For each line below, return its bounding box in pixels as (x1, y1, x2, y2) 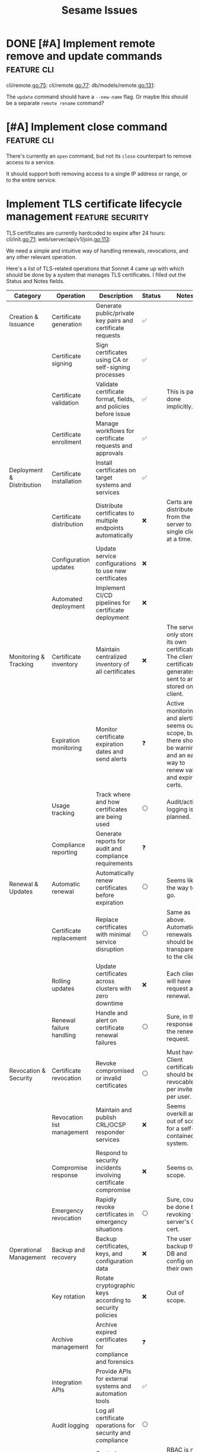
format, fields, (95, 395, 134, 403)
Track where (95, 790, 131, 799)
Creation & (9, 312, 38, 320)
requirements (95, 859, 133, 867)
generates (166, 667, 195, 675)
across (95, 977, 115, 985)
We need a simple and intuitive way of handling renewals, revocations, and (6, 247, 188, 254)
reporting (52, 848, 78, 856)
